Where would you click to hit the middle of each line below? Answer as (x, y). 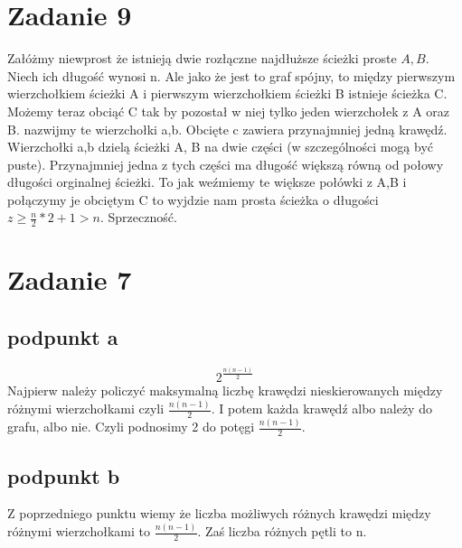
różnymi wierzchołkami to (79, 531)
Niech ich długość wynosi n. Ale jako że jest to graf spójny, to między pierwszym (231, 75)
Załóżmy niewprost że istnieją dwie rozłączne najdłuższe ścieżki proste (202, 58)
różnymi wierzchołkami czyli (86, 409)
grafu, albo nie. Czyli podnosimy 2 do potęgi (131, 427)
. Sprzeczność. (138, 217)
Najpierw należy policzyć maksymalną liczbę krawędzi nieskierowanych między (225, 390)
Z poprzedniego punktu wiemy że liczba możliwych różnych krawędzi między (219, 513)
